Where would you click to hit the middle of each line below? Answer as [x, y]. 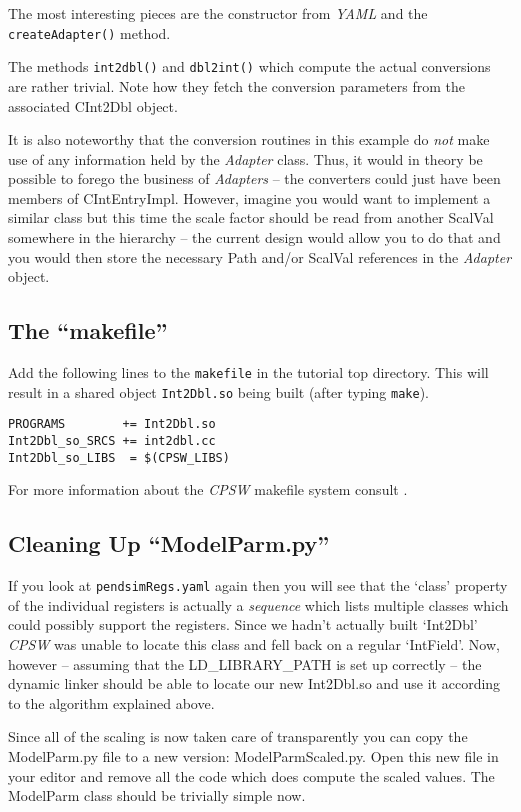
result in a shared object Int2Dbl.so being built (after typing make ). [219, 391]
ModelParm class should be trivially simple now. [157, 795]
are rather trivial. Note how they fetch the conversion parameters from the [237, 85]
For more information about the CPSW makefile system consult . [208, 489]
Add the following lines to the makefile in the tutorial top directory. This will [248, 372]
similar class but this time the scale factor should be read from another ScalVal [251, 217]
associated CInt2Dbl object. [93, 105]
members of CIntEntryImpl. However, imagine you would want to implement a [249, 197]
